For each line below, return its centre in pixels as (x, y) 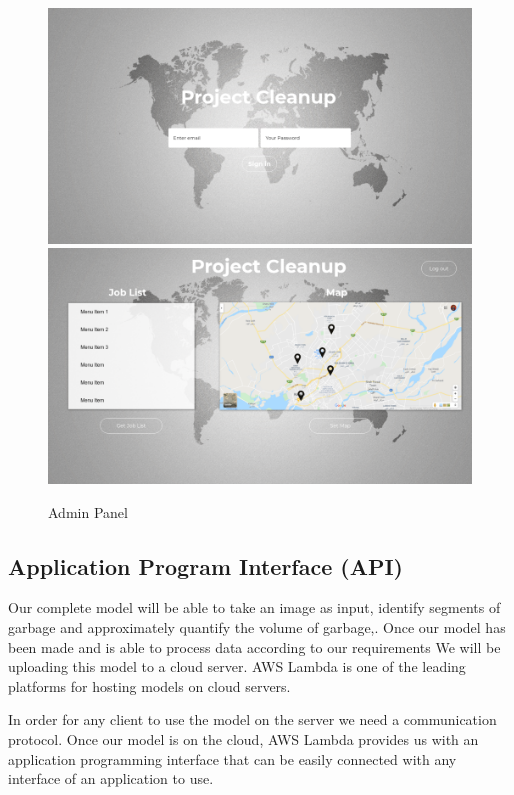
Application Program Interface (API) (205, 565)
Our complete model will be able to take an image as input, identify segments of (254, 607)
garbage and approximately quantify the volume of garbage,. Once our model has (257, 627)
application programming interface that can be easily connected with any (232, 758)
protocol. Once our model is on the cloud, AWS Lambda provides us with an (243, 739)
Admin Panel (88, 511)
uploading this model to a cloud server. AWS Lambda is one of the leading (237, 666)
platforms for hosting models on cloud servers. (149, 685)
